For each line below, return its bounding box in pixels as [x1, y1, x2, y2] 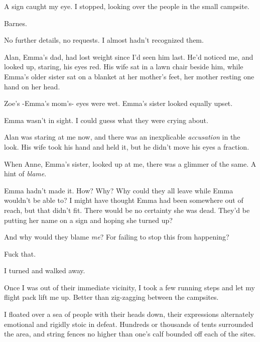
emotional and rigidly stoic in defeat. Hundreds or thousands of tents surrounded [4, 318, 253, 329]
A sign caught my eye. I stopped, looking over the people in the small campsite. [4, 1, 249, 11]
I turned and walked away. [4, 265, 85, 276]
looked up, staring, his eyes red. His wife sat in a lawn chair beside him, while [4, 61, 243, 72]
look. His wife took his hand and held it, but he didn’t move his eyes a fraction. [4, 141, 249, 152]
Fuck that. [4, 248, 36, 259]
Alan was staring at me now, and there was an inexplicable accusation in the [4, 132, 240, 142]
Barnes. [4, 18, 27, 28]
